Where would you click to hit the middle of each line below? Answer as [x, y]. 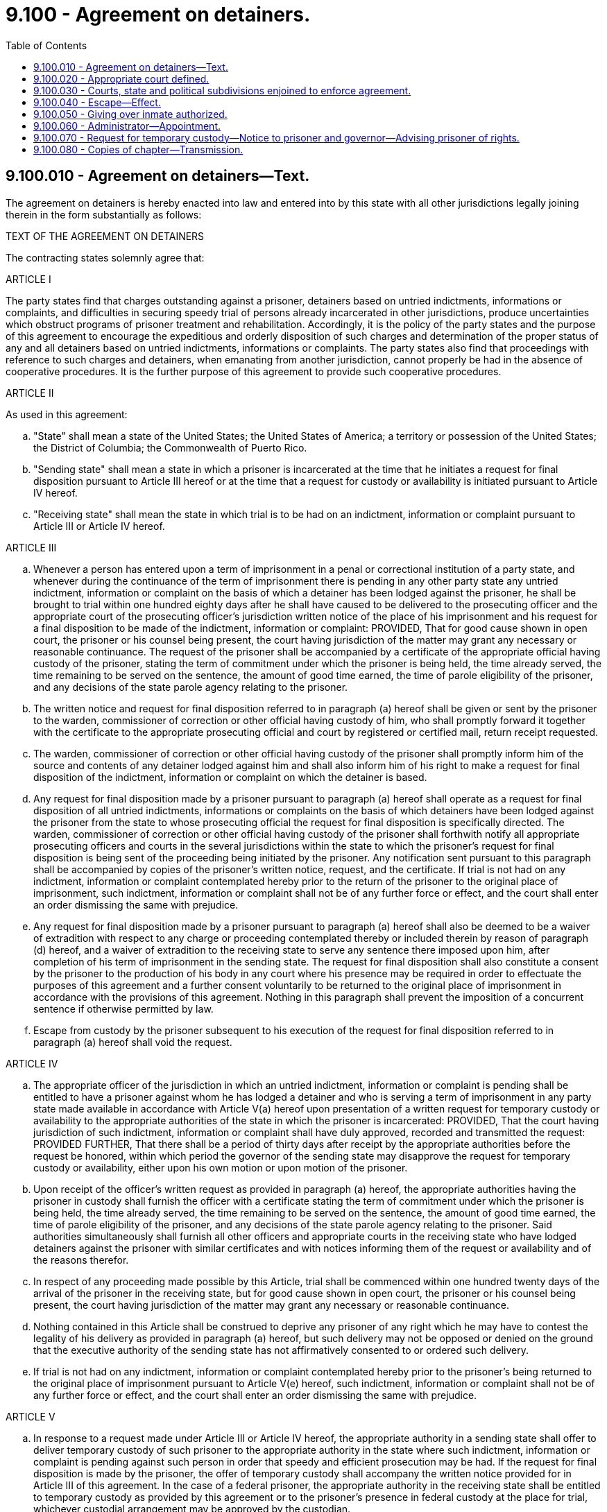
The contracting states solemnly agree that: [105, 257]
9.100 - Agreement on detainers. [158, 15]
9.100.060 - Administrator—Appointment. [127, 126]
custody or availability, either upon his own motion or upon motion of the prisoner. [221, 1167]
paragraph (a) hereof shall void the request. [133, 1042]
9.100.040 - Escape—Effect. [97, 102]
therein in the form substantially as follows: [104, 214]
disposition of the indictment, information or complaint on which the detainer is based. [230, 777]
